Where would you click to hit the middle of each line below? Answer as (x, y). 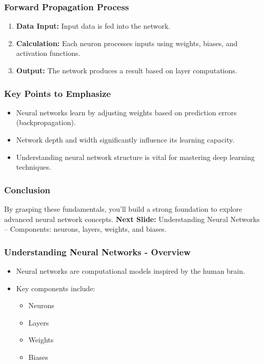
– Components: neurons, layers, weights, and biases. (85, 229)
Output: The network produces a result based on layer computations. (127, 70)
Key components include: (56, 288)
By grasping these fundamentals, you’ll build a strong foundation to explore (123, 209)
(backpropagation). (46, 122)
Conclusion (27, 189)
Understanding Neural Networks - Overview (97, 251)
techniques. (34, 167)
